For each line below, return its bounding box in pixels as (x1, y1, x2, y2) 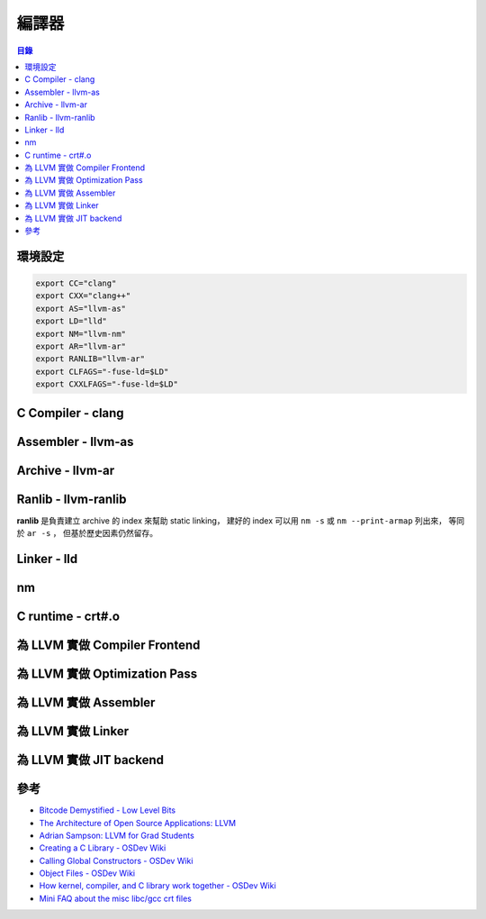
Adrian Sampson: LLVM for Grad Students (39, 830, 195, 841)
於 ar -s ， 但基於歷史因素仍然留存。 (16, 528, 157, 539)
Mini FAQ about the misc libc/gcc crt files (39, 893, 193, 904)
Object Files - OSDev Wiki (39, 868, 136, 878)
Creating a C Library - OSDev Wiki (39, 842, 166, 853)
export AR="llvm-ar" (35, 341, 126, 351)
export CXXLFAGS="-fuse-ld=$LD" (35, 379, 179, 389)
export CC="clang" (35, 278, 117, 288)
